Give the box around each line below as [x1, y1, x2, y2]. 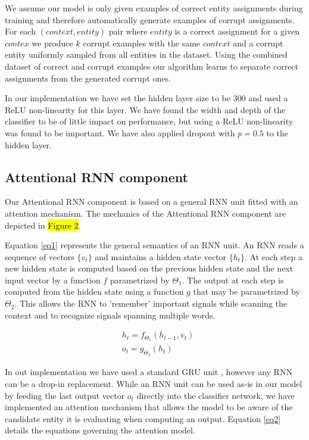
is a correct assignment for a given [174, 25, 299, 38]
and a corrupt [233, 36, 283, 49]
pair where [108, 25, 148, 38]
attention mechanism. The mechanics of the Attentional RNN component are [5, 207, 286, 219]
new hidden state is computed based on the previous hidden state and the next [5, 262, 294, 274]
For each [5, 25, 36, 38]
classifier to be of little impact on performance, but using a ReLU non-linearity [5, 115, 294, 127]
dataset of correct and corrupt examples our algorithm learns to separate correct [5, 60, 299, 72]
